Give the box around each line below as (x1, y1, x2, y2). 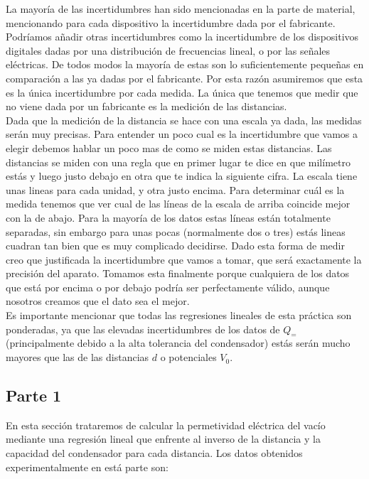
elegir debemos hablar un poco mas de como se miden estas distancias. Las (6, 140, 332, 155)
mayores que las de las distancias (6, 350, 149, 365)
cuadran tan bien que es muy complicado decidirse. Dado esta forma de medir (6, 238, 345, 253)
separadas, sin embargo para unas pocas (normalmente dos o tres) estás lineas (6, 224, 346, 239)
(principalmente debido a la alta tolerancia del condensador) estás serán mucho (6, 335, 351, 350)
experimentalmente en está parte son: (6, 459, 169, 474)
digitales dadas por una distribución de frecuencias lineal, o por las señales (6, 43, 331, 58)
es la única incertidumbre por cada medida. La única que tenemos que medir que (6, 85, 358, 99)
